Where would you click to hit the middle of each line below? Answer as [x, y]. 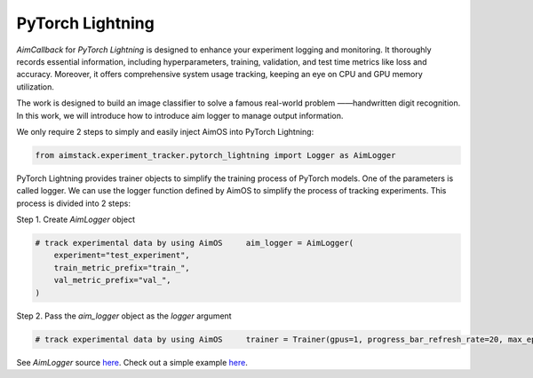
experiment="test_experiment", [122, 256]
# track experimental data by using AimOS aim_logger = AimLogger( [195, 243]
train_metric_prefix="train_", [122, 268]
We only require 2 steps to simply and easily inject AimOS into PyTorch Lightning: [165, 131]
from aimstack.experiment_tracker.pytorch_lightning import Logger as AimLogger [215, 155]
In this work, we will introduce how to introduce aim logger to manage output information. [180, 115]
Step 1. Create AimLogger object [76, 220]
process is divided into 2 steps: [73, 203]
